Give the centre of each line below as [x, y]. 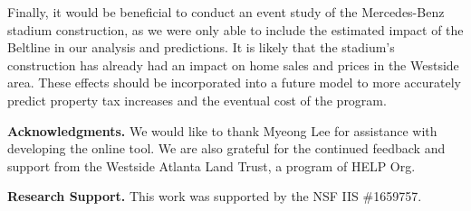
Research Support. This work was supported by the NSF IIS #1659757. [215, 196]
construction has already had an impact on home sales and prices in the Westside [233, 64]
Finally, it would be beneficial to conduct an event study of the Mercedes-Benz [226, 12]
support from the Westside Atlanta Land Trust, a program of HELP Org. [211, 165]
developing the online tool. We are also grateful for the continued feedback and [226, 148]
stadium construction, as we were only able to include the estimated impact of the [235, 29]
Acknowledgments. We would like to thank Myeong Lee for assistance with [222, 130]
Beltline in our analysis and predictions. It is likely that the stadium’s [201, 47]
